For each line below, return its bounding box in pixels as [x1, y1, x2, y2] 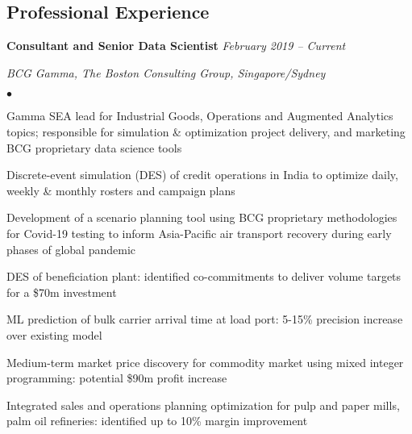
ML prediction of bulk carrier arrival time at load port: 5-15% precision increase [6, 311, 403, 328]
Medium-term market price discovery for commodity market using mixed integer [6, 353, 404, 370]
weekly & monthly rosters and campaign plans [6, 182, 235, 198]
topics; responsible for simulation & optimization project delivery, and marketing [6, 123, 406, 140]
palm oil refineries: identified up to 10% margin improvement [6, 412, 308, 429]
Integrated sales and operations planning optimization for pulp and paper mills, [6, 396, 400, 413]
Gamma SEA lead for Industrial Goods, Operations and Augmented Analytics [6, 107, 393, 124]
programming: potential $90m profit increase [6, 369, 227, 386]
